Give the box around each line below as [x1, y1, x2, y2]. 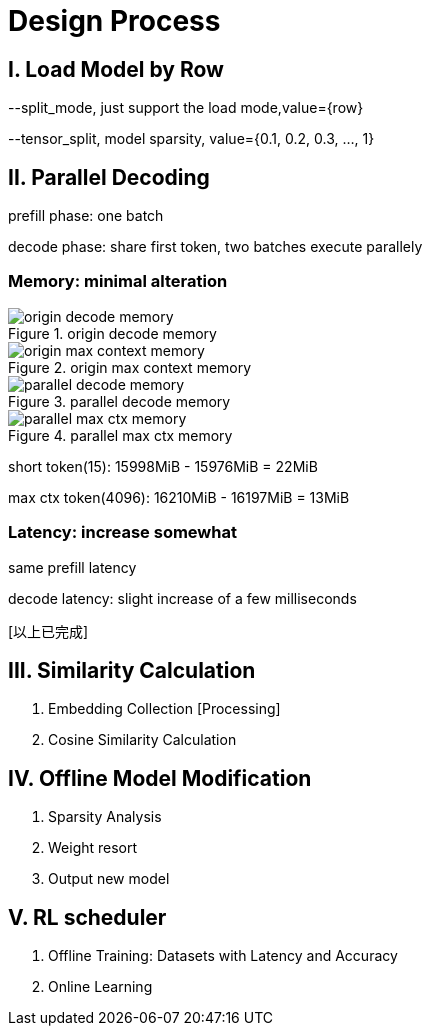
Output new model [48, 870, 170, 888]
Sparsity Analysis [48, 808, 162, 826]
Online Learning [48, 978, 153, 996]
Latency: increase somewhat [8, 522, 237, 543]
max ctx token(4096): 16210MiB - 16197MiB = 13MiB [8, 488, 350, 506]
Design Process [8, 4, 221, 38]
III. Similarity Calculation [8, 657, 256, 683]
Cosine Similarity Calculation [48, 731, 237, 749]
